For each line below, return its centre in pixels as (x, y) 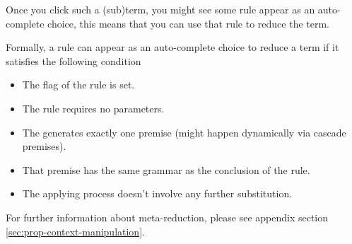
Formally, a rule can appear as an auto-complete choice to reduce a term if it (172, 47)
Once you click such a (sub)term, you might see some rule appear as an (160, 9)
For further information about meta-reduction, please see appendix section (167, 217)
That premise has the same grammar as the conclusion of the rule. (166, 169)
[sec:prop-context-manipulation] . (75, 231)
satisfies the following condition (74, 60)
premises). (44, 146)
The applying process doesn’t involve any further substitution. (157, 193)
